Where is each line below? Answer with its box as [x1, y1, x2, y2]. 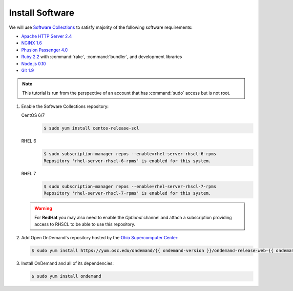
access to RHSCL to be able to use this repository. [34, 221, 136, 227]
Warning [34, 206, 52, 211]
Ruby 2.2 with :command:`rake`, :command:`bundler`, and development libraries [21, 54, 182, 60]
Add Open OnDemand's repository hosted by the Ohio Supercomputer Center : [21, 235, 179, 241]
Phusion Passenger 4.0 [21, 47, 68, 53]
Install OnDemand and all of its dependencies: [21, 260, 114, 266]
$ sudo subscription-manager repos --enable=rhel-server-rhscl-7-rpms [43, 184, 217, 189]
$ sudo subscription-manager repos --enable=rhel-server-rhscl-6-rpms [43, 151, 217, 157]
